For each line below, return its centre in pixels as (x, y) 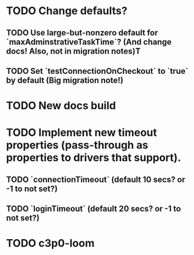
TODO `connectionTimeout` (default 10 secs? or (96, 179)
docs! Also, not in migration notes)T (73, 51)
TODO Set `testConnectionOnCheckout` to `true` (97, 71)
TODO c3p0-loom (50, 243)
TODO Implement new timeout (82, 133)
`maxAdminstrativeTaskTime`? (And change (89, 42)
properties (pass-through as (77, 145)
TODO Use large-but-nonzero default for (82, 33)
